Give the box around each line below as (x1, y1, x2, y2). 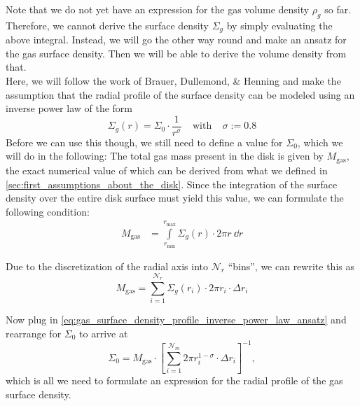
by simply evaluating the (226, 17, 333, 32)
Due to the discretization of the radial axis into (6, 258, 208, 273)
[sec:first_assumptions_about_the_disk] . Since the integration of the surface (6, 176, 338, 191)
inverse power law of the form (6, 101, 133, 115)
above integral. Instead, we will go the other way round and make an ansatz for (6, 32, 347, 47)
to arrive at (79, 325, 128, 340)
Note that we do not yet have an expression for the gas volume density (6, 2, 310, 16)
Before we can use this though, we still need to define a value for (6, 134, 283, 149)
